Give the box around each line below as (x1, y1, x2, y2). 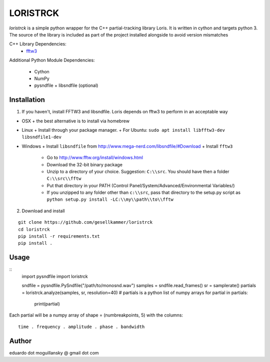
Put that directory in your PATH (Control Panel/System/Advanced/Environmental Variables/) (46, 182, 235, 188)
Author (9, 337, 32, 345)
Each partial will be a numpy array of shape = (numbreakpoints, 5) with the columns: (9, 312, 183, 318)
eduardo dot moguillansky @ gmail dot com (9, 350, 99, 356)
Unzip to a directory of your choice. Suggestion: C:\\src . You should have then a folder (46, 168, 229, 174)
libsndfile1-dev (21, 134, 62, 140)
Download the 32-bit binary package (46, 161, 122, 167)
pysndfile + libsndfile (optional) (34, 82, 98, 88)
